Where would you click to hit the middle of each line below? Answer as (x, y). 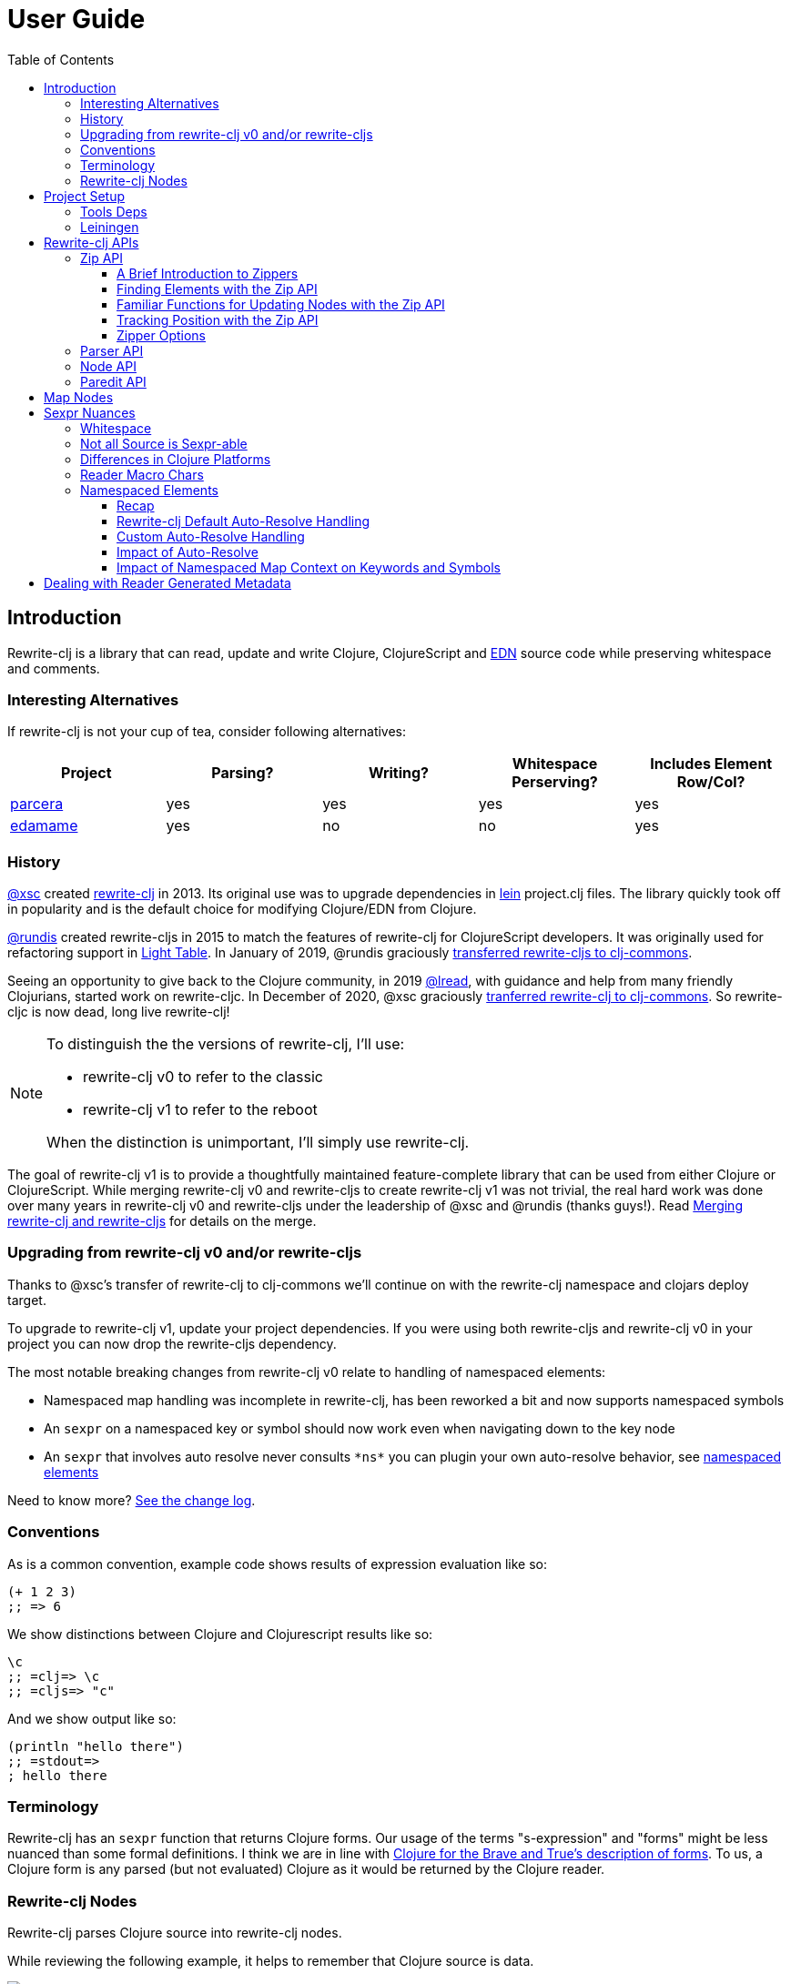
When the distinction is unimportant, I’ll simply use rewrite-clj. (258, 1143)
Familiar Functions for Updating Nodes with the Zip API (281, 304)
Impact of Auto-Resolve (188, 552)
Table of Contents (61, 59)
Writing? (399, 773)
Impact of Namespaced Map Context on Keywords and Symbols (309, 567)
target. (27, 1300)
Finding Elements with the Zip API (217, 288)
